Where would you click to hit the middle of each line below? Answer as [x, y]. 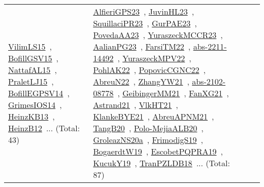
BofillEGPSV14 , [39, 93]
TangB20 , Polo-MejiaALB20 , [148, 128]
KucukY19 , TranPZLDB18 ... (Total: [161, 163]
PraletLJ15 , [31, 81]
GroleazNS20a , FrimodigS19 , [148, 140]
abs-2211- [210, 46]
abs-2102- [209, 81]
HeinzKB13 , [31, 116]
